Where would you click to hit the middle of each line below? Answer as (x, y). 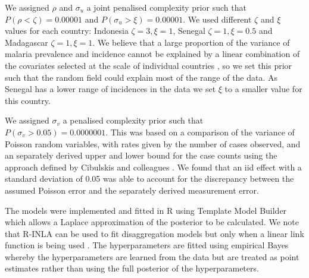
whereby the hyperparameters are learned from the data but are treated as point (152, 256)
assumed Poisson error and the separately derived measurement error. (132, 190)
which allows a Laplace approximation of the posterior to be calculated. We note (152, 222)
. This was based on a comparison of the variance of (200, 132)
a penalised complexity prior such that (133, 120)
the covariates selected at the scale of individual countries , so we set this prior (149, 65)
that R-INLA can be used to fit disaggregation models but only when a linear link (154, 233)
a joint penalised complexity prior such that (166, 7)
